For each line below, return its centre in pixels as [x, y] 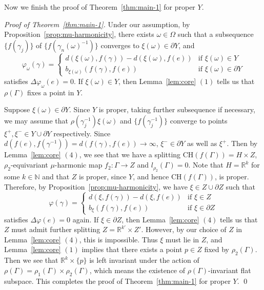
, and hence [151, 177]
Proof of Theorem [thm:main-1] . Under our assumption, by [97, 24]
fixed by [217, 249]
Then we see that [31, 260]
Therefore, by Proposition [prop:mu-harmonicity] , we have [96, 187]
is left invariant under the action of [144, 260]
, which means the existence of [137, 270]
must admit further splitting [56, 229]
